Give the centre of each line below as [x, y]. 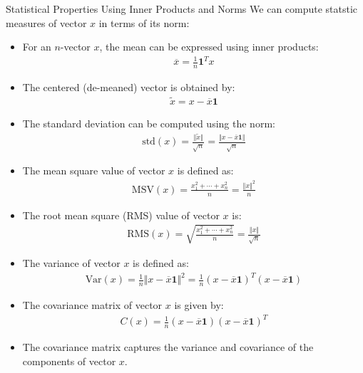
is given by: [199, 304]
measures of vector [46, 22]
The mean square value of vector [94, 170]
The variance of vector [71, 263]
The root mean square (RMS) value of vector [121, 215]
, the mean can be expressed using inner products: [209, 47]
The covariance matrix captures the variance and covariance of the [168, 346]
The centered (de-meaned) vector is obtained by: [129, 87]
